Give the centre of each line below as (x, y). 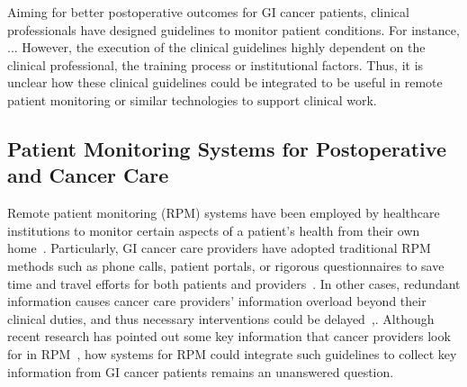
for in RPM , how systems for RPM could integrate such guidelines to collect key (232, 353)
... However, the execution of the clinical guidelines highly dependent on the (216, 47)
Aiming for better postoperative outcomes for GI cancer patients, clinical (208, 12)
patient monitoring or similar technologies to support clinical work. (192, 99)
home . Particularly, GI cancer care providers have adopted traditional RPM (219, 248)
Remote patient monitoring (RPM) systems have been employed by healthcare (224, 213)
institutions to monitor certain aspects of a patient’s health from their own (214, 230)
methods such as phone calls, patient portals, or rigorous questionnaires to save (226, 265)
